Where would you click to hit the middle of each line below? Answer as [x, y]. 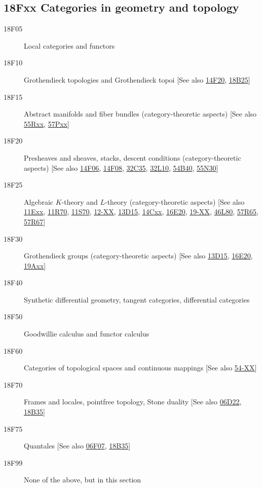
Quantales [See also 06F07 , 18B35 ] [77, 446]
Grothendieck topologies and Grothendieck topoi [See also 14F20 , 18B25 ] [137, 79]
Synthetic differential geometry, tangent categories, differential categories [137, 299]
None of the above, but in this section [83, 480]
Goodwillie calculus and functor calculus [87, 334]
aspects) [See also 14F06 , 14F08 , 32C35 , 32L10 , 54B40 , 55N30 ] [121, 167]
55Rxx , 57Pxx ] [47, 123]
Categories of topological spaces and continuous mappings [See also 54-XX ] [140, 368]
